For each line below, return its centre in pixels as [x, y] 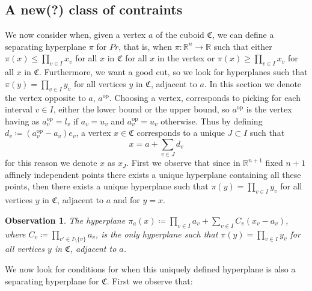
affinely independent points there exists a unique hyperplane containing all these [153, 174]
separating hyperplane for [52, 280]
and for [127, 200]
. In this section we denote [253, 83]
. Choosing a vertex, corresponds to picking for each [205, 97]
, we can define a [243, 35]
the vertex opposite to [45, 97]
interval [19, 109]
